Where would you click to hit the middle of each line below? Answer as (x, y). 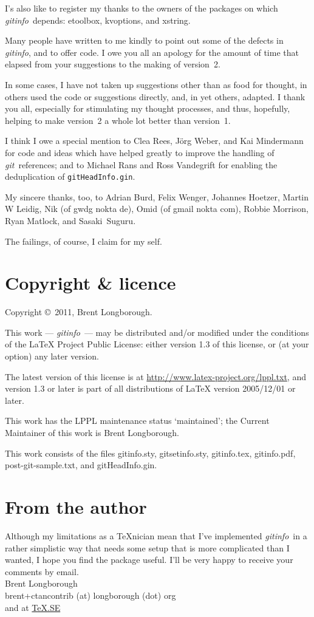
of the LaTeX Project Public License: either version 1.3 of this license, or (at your (157, 344)
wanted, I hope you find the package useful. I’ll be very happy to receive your (149, 560)
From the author (76, 506)
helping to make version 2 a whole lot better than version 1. (118, 120)
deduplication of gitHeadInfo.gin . (70, 176)
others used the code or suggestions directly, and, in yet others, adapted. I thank (155, 96)
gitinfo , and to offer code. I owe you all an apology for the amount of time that (152, 52)
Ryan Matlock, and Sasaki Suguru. (70, 220)
